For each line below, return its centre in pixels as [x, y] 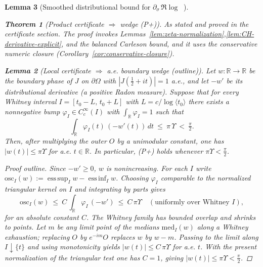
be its [234, 80]
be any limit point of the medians [108, 227]
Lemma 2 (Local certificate [48, 70]
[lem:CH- [240, 34]
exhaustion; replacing [37, 236]
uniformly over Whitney [192, 202]
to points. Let [25, 227]
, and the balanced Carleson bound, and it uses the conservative [159, 43]
